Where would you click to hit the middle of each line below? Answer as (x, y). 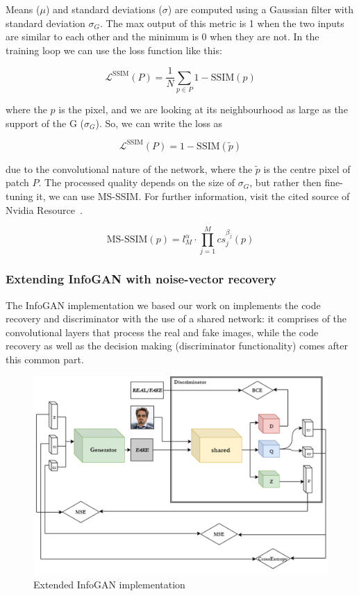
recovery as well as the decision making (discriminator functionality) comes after (177, 346)
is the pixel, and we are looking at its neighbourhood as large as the (203, 109)
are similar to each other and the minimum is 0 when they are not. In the (162, 36)
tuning (19, 196)
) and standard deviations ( (104, 9)
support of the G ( (45, 123)
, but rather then (285, 182)
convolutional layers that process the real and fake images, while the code (162, 332)
